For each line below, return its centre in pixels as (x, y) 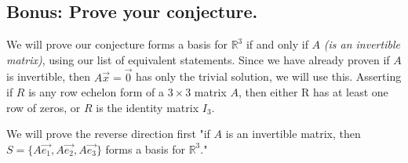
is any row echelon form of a (96, 92)
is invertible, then (49, 76)
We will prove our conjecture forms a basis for (117, 44)
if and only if (277, 44)
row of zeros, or (44, 107)
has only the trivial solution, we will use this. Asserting (269, 76)
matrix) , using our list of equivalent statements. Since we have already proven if (198, 59)
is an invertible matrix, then (293, 134)
